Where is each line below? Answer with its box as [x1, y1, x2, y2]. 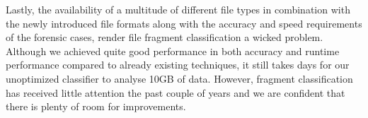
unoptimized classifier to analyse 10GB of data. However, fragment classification [6, 71, 353, 85]
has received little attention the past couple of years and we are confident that [6, 85, 345, 100]
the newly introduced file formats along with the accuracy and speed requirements [6, 16, 362, 30]
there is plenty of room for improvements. [6, 99, 186, 114]
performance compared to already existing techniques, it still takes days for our [6, 57, 350, 72]
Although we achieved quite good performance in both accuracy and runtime [6, 43, 340, 58]
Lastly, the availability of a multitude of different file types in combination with [6, 2, 350, 16]
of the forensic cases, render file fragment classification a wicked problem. [6, 30, 323, 45]
